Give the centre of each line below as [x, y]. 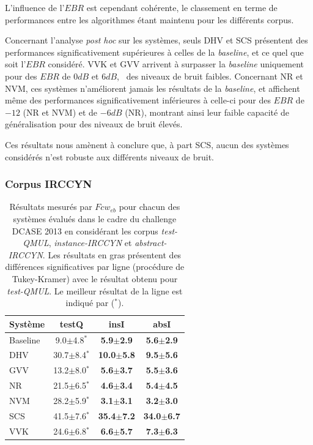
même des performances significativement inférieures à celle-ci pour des [138, 100]
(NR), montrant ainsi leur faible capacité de [207, 112]
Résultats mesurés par [51, 207]
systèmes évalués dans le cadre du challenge [95, 218]
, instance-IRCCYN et [90, 243]
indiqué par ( [90, 303]
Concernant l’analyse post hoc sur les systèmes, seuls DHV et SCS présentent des [156, 40]
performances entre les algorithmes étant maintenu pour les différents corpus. [149, 19]
